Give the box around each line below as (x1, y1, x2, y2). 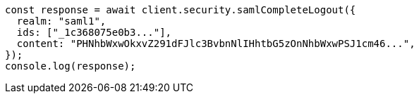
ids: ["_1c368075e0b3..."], (16, 27, 172, 38)
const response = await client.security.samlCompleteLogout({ (5, 4, 356, 15)
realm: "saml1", (16, 15, 107, 27)
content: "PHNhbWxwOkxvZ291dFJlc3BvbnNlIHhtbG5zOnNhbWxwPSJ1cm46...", (16, 38, 415, 49)
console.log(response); (5, 60, 136, 72)
